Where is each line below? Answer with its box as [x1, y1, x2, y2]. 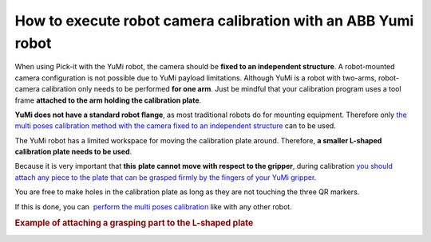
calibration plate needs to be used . [14, 147, 132, 157]
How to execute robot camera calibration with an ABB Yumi [14, 12, 414, 29]
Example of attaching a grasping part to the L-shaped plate [14, 217, 254, 228]
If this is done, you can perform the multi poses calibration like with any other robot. [14, 201, 293, 211]
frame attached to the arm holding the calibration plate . [14, 96, 202, 105]
